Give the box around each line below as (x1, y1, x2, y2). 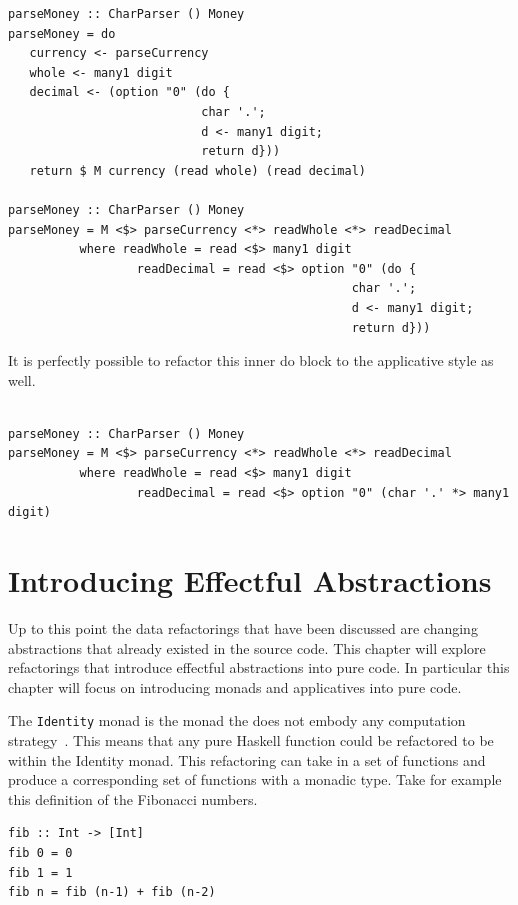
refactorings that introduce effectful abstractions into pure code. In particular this (8, 657, 510, 678)
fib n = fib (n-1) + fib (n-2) (8, 885, 216, 900)
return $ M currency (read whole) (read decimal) (29, 163, 366, 178)
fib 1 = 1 (8, 865, 73, 880)
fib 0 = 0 (8, 845, 73, 860)
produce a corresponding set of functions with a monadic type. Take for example (8, 769, 502, 790)
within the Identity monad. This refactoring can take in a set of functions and (8, 749, 486, 770)
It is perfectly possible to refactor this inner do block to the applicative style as (8, 350, 494, 371)
